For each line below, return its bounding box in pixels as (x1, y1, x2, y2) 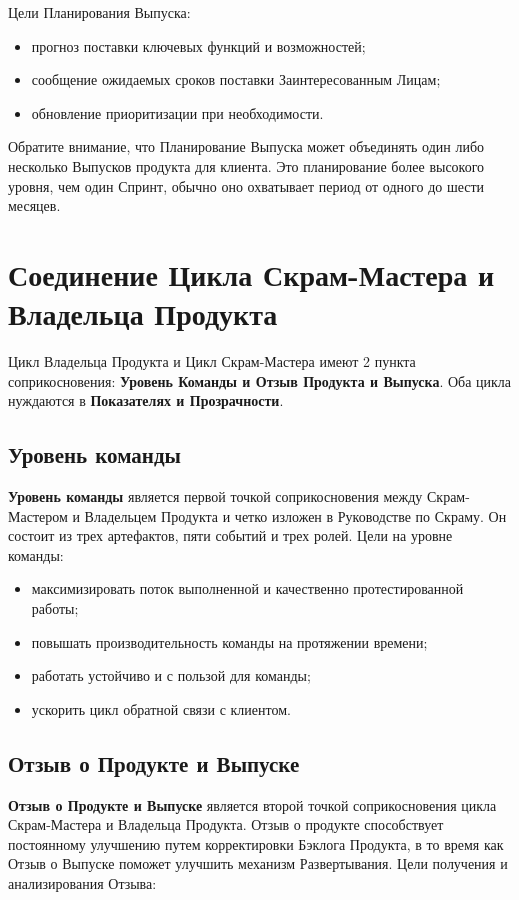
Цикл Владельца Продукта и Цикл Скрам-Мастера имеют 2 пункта (8, 351, 416, 372)
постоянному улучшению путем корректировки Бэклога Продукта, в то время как (8, 833, 504, 854)
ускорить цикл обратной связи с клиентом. (31, 698, 291, 719)
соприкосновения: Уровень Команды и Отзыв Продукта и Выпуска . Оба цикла (8, 370, 512, 391)
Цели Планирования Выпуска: (8, 2, 191, 22)
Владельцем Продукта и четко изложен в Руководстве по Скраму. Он (84, 505, 507, 526)
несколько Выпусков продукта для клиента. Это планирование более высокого (8, 155, 485, 176)
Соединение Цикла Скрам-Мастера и (8, 253, 495, 294)
